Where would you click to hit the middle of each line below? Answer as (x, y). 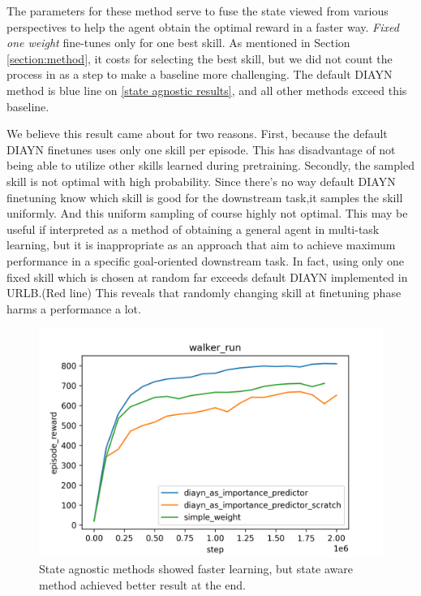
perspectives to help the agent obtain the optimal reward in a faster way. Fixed (203, 26)
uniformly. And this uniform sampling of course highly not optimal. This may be (207, 213)
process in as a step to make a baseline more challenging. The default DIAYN (200, 74)
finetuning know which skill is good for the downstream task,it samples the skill (205, 197)
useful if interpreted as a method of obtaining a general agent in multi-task (193, 229)
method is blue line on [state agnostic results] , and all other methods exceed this (207, 90)
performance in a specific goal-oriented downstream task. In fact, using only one (206, 260)
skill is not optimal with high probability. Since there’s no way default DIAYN (201, 181)
